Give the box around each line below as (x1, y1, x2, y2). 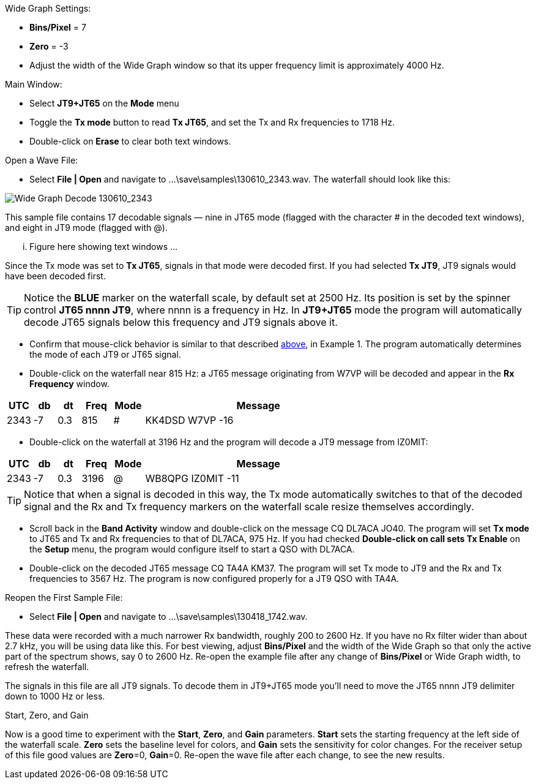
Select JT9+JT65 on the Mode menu (29, 98, 179, 108)
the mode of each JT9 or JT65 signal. (29, 349, 181, 360)
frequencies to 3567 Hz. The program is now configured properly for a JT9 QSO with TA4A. (29, 573, 400, 584)
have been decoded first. (5, 271, 106, 281)
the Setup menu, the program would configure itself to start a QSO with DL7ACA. (29, 544, 355, 554)
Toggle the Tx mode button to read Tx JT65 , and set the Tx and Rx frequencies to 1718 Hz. (29, 117, 395, 127)
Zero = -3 (29, 41, 69, 51)
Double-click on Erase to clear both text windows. (29, 136, 231, 146)
